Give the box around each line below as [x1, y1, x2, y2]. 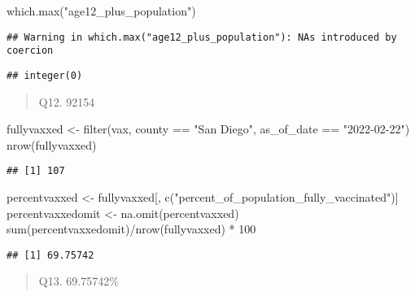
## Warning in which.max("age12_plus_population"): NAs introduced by [7, 31, 397, 43]
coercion [7, 45, 54, 57]
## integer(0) [7, 69, 83, 81]
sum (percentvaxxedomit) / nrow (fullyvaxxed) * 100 [7, 220, 256, 237]
